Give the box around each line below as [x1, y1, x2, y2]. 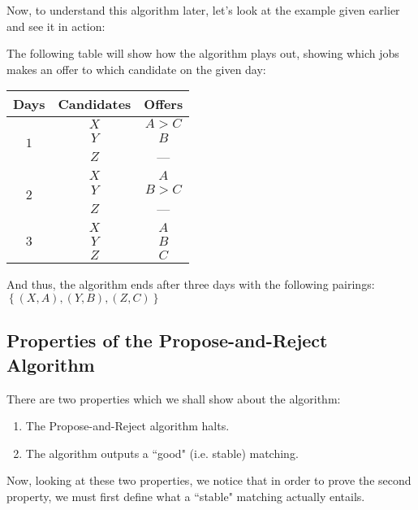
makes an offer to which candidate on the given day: [6, 60, 266, 77]
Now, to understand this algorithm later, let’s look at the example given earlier [6, 2, 400, 18]
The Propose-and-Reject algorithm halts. [25, 417, 230, 434]
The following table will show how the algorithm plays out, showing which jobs [6, 45, 399, 62]
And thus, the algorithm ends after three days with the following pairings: [6, 276, 375, 293]
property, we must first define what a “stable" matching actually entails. [6, 487, 365, 504]
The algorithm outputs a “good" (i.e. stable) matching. [25, 444, 299, 461]
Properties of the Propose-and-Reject [6, 328, 328, 353]
